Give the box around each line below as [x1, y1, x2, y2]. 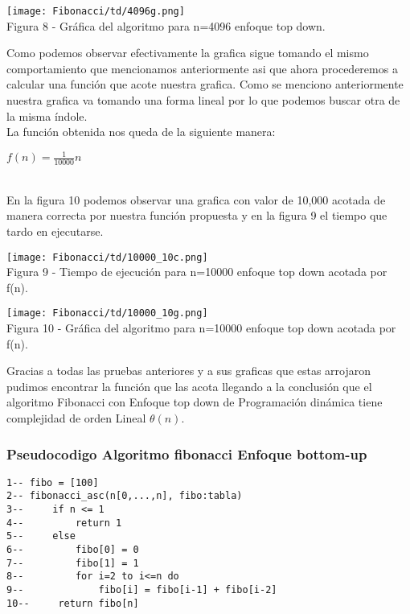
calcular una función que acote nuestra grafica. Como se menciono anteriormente [6, 76, 404, 93]
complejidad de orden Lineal [6, 410, 146, 426]
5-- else [6, 530, 76, 542]
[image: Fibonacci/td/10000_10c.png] [6, 251, 208, 263]
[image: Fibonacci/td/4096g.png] [6, 6, 185, 17]
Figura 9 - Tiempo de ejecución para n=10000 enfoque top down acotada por [6, 263, 387, 280]
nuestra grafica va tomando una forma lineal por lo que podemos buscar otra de [6, 92, 400, 109]
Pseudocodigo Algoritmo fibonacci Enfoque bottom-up [6, 443, 367, 464]
